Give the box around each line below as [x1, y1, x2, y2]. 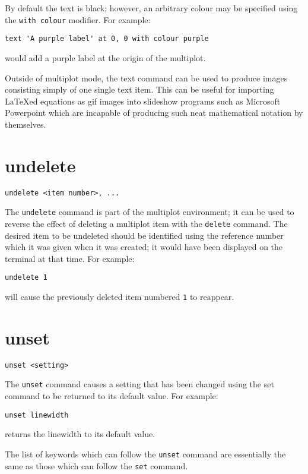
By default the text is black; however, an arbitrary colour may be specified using [5, 2, 298, 14]
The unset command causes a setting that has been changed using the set [5, 378, 274, 390]
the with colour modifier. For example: [5, 13, 151, 26]
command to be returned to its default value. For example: [5, 390, 218, 402]
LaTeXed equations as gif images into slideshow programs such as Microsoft [5, 94, 281, 107]
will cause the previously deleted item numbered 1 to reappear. [5, 290, 234, 302]
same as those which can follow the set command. [5, 459, 188, 472]
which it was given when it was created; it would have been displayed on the [5, 241, 283, 253]
